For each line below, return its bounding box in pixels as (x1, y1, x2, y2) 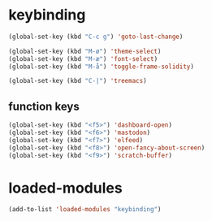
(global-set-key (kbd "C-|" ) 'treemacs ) (8, 77, 148, 85)
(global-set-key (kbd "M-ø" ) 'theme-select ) (8, 47, 162, 55)
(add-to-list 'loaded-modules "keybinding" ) (8, 206, 162, 214)
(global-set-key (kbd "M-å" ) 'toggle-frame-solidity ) (8, 63, 195, 71)
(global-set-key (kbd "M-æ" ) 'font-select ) (8, 54, 158, 63)
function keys (8, 99, 80, 113)
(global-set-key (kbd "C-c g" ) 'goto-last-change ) (8, 32, 184, 41)
